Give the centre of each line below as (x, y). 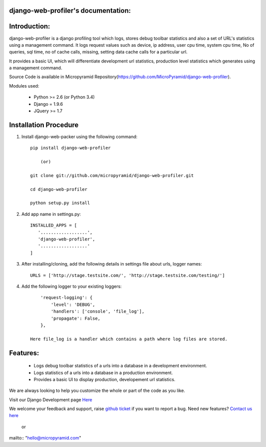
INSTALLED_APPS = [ (54, 225)
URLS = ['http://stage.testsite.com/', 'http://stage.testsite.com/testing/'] (128, 275)
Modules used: (24, 86)
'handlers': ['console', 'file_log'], (98, 312)
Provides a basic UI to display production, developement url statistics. (105, 379)
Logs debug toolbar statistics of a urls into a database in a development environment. (120, 366)
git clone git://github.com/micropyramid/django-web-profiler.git (112, 175)
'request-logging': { (66, 298)
